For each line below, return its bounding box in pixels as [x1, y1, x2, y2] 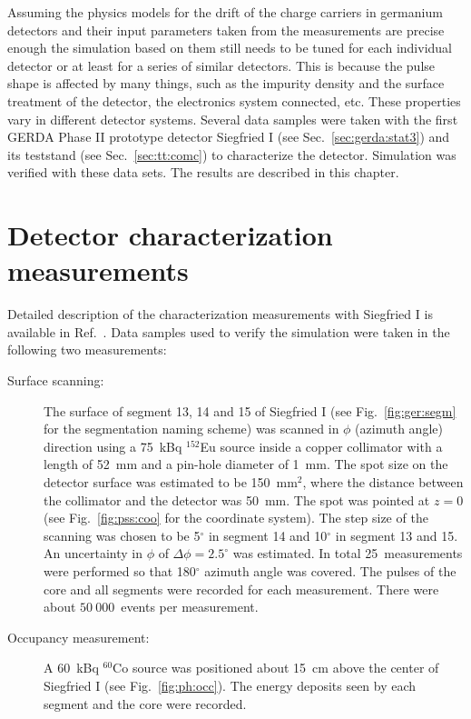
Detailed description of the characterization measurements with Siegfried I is [7, 305, 433, 324]
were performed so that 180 [44, 561, 196, 580]
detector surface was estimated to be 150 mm [44, 473, 298, 491]
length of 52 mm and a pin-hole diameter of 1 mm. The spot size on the [44, 454, 448, 474]
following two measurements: [7, 340, 167, 359]
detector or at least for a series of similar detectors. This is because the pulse [7, 55, 436, 75]
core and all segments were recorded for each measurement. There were [44, 579, 439, 598]
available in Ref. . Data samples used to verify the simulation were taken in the [7, 322, 450, 341]
